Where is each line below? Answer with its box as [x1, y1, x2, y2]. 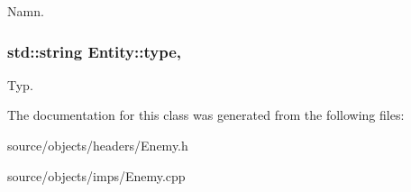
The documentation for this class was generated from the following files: [7, 105, 405, 124]
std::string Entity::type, [7, 40, 181, 62]
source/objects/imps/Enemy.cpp [7, 166, 186, 185]
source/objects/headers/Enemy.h [7, 136, 188, 154]
